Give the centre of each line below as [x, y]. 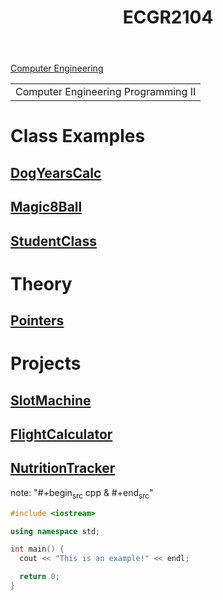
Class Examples [78, 136]
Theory [41, 283]
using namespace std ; [55, 531]
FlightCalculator [61, 434]
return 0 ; [39, 577]
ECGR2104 [168, 17]
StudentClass [53, 241]
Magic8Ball [46, 207]
